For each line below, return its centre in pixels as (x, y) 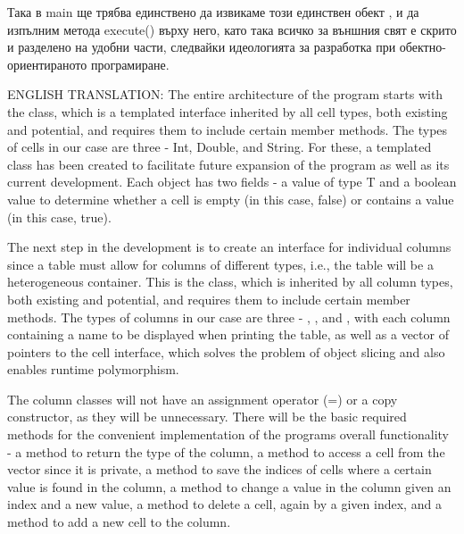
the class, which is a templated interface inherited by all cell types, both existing (228, 111)
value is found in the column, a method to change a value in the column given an (229, 486)
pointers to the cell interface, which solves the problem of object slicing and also (226, 351)
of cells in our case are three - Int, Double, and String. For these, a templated (220, 147)
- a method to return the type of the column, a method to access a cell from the (226, 451)
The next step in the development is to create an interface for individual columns (229, 247)
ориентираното (47, 64)
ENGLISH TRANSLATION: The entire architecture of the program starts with (225, 94)
